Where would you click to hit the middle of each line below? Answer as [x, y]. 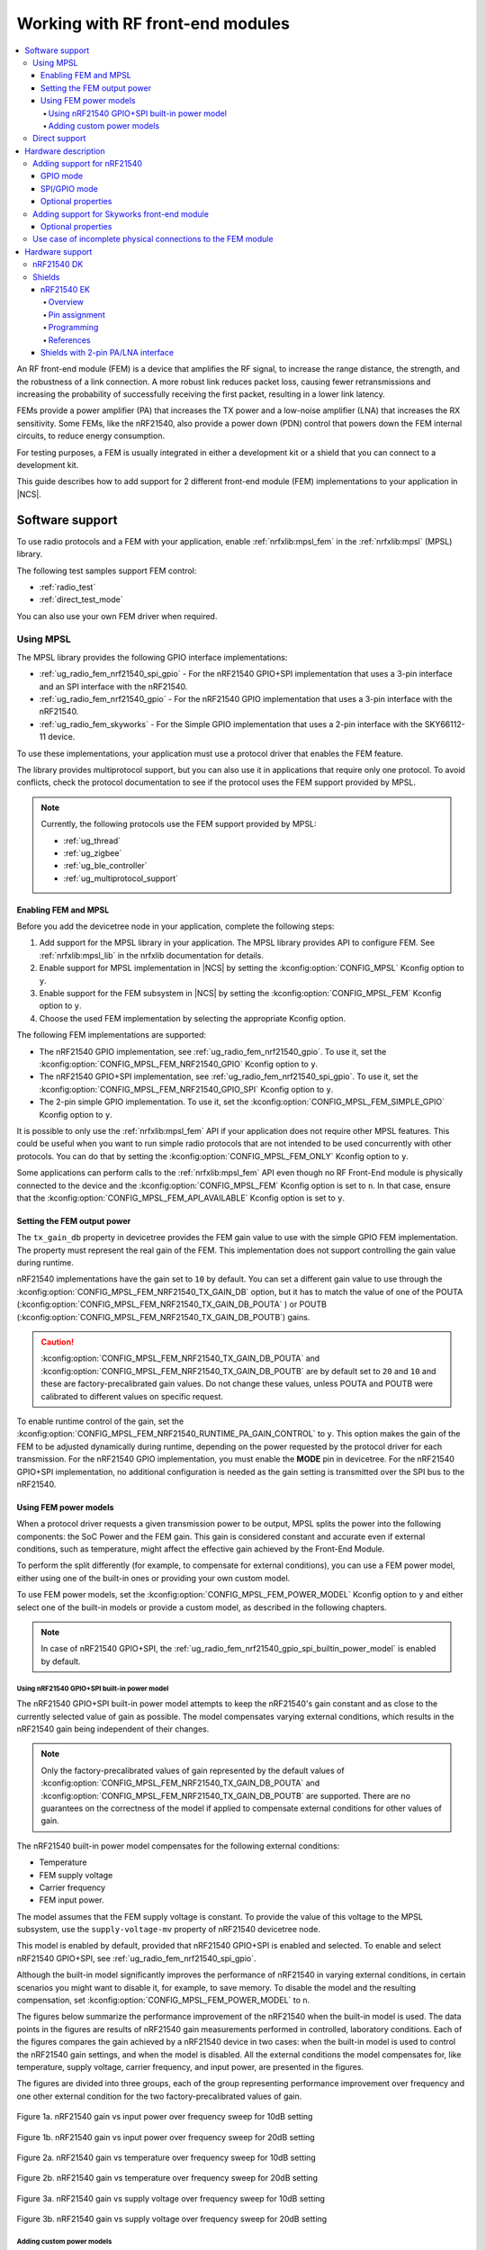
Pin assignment [76, 314]
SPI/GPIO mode [69, 188]
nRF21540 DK [58, 265]
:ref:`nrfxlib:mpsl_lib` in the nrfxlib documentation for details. [152, 955]
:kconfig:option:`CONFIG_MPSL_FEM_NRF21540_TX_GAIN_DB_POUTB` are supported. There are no [226, 1795]
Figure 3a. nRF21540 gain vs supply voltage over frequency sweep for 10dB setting [171, 2198]
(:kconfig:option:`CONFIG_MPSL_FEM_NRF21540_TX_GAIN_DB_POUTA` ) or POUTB [172, 1304]
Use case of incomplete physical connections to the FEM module [153, 239]
